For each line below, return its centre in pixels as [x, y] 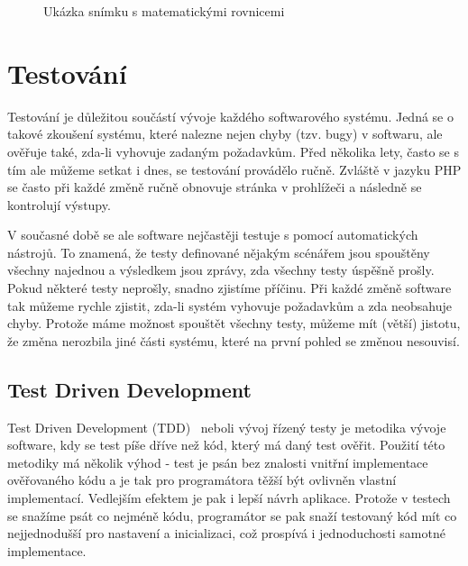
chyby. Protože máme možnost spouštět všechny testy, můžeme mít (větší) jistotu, [234, 323]
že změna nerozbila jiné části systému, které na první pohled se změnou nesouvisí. [234, 340]
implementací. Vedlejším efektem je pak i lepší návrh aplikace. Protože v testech [229, 498]
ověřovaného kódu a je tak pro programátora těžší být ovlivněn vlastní [202, 480]
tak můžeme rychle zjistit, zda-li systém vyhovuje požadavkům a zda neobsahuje [230, 305]
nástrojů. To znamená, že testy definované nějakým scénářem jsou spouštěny [219, 252]
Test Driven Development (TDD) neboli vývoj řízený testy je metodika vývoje [227, 427]
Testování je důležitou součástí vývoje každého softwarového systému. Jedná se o [230, 116]
